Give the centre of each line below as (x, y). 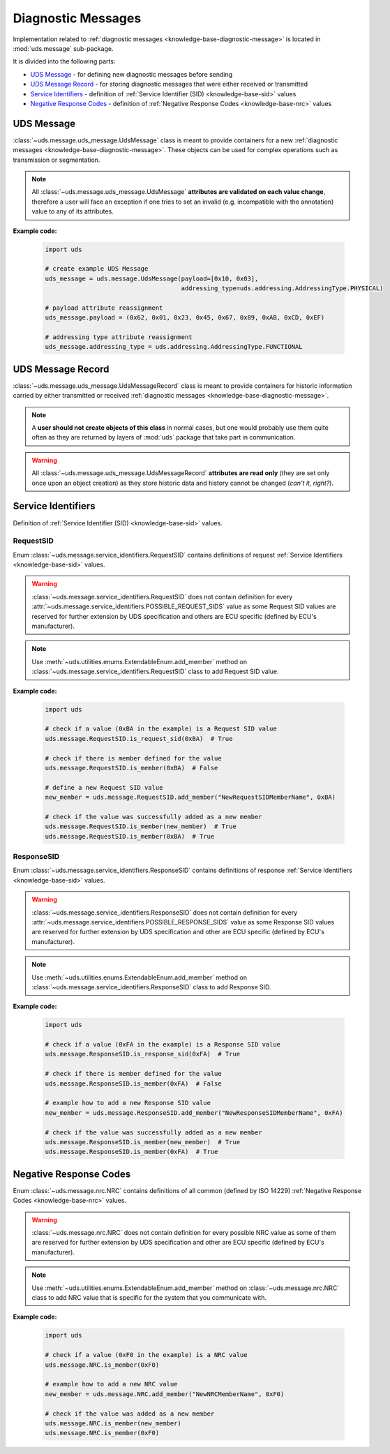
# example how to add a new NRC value (111, 1384)
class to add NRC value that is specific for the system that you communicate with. (149, 1297)
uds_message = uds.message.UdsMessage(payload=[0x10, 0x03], (152, 278)
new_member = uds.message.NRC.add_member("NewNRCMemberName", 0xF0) (165, 1394)
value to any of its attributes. (73, 211)
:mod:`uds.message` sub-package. (63, 48)
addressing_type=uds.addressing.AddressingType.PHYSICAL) (282, 288)
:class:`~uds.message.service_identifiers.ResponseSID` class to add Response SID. (151, 987)
